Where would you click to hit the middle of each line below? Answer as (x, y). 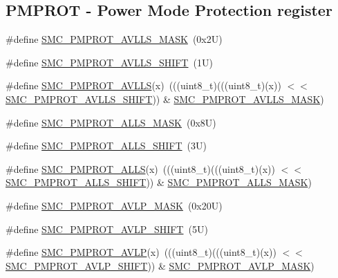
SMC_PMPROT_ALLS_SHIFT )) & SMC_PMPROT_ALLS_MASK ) (159, 182)
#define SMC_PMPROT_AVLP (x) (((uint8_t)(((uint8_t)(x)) (141, 252)
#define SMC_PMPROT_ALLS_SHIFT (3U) (106, 146)
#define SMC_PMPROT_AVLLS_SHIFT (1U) (109, 62)
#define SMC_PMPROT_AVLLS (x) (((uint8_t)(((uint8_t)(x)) (143, 85)
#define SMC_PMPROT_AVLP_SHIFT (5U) (107, 229)
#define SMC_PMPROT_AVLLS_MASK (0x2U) (114, 39)
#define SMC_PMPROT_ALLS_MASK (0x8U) (111, 122)
